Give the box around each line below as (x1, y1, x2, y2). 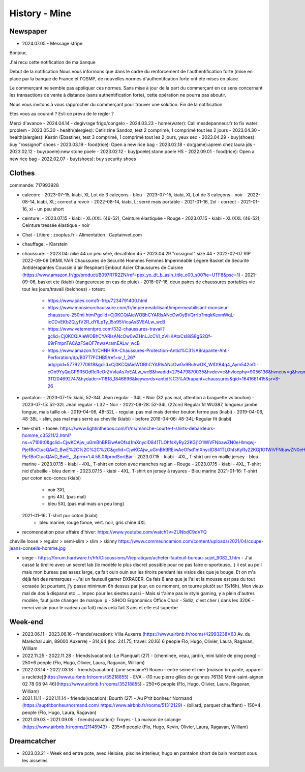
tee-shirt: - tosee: (22, 425, 59, 431)
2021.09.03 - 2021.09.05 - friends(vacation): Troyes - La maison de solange (22, 717, 181, 723)
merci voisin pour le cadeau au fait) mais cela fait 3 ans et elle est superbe (22, 604, 178, 610)
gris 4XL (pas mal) (47, 494, 86, 500)
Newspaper (9, 27, 47, 36)
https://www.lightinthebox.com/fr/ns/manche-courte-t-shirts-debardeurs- (60, 425, 216, 431)
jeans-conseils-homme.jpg (9, 545, 66, 551)
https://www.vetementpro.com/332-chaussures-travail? (47, 326, 165, 332)
